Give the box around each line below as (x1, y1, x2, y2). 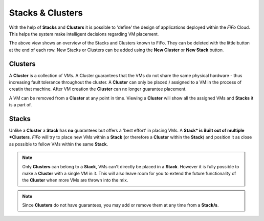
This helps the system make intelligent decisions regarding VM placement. (9, 31, 159, 37)
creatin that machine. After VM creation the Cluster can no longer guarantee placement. (9, 86, 187, 92)
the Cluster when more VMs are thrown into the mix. (22, 177, 128, 183)
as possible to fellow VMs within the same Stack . (9, 141, 108, 147)
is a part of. (9, 102, 32, 108)
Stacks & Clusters (9, 7, 83, 18)
